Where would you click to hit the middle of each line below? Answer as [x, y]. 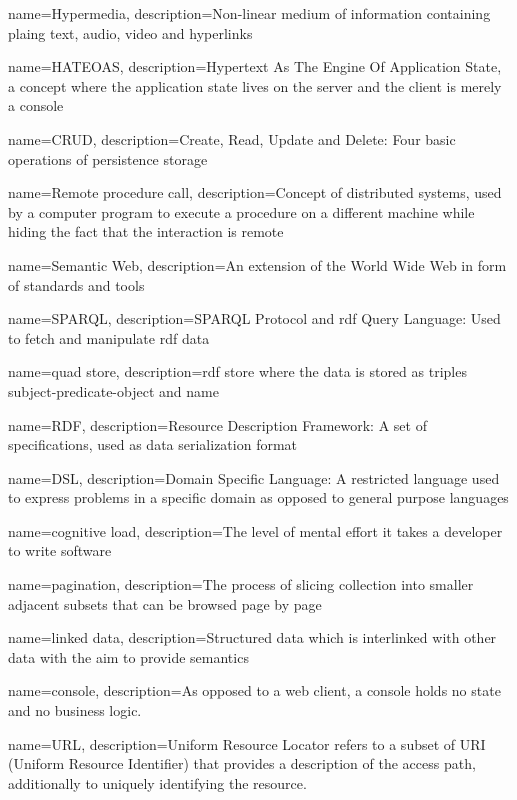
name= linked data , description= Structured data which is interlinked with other [252, 637]
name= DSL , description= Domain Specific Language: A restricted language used [254, 477]
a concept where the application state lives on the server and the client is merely [255, 85]
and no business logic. [75, 710]
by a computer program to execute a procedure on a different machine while [241, 211]
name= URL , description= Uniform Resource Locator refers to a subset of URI [247, 743]
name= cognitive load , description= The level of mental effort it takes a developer [255, 530]
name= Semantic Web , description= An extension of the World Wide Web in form [257, 264]
